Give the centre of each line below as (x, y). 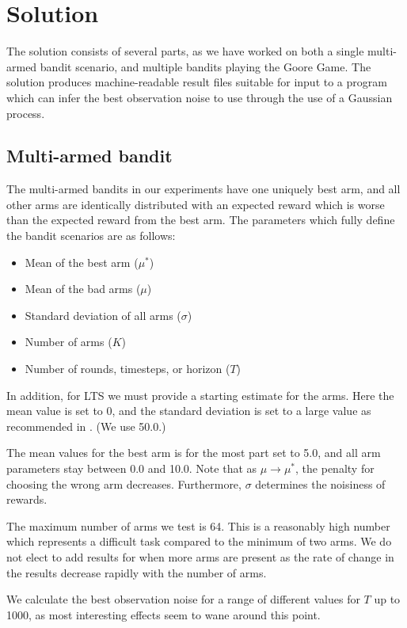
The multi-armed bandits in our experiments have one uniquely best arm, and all (203, 189)
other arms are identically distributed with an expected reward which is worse (196, 204)
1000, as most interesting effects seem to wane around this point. (164, 614)
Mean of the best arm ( (82, 262)
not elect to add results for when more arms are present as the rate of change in (200, 556)
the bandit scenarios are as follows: (91, 236)
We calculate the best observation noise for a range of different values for (183, 599)
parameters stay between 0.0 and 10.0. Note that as (132, 468)
